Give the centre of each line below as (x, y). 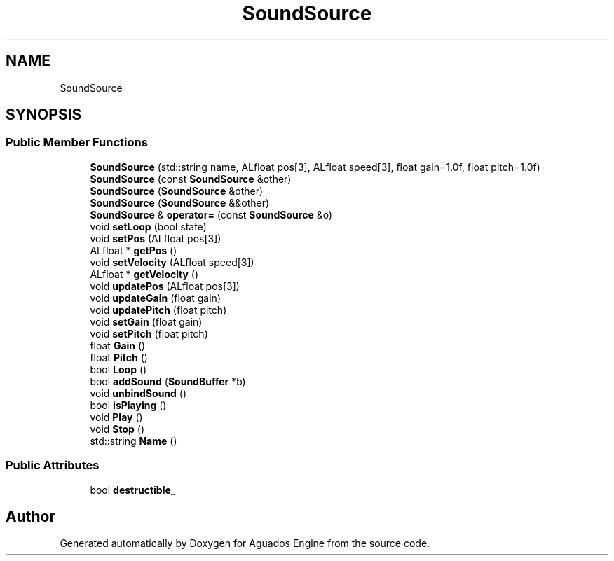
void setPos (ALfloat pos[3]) (156, 238)
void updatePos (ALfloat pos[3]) (165, 286)
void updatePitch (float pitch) (158, 310)
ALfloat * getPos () (134, 250)
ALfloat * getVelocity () (144, 274)
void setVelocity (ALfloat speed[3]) (172, 262)
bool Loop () (118, 369)
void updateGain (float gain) (155, 298)
